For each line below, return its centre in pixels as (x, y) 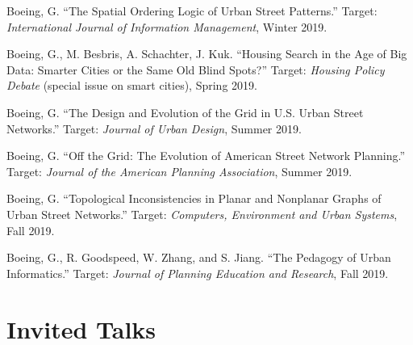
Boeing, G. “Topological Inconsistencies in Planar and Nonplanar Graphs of (194, 198)
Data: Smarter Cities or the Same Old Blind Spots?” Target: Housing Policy (196, 69)
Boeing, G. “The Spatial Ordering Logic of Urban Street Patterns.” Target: (192, 11)
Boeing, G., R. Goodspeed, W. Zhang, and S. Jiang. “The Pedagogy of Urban (199, 257)
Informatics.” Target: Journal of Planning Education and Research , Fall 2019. (198, 273)
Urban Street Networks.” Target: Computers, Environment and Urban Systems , (202, 214)
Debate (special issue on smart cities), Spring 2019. (132, 85)
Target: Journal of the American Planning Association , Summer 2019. (179, 171)
